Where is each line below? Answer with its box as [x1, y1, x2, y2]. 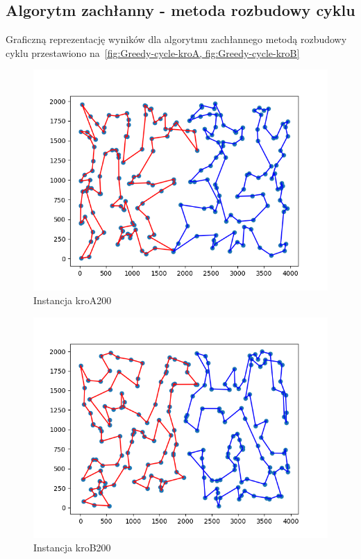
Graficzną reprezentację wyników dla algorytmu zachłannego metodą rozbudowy [6, 32, 347, 47]
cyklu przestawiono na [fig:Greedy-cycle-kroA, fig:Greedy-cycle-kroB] [6, 45, 300, 60]
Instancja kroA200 [33, 292, 112, 307]
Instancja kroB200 [33, 540, 111, 555]
